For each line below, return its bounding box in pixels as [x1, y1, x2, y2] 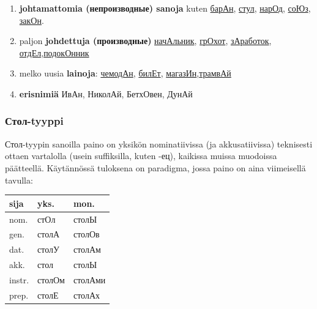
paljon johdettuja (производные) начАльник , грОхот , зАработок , [19, 34, 272, 47]
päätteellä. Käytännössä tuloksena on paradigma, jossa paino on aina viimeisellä [5, 161, 306, 174]
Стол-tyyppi [5, 113, 64, 128]
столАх [73, 288, 100, 301]
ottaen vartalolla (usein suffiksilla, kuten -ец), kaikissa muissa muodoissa [5, 149, 277, 162]
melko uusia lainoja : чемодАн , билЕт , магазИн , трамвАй [19, 67, 231, 80]
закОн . [19, 13, 44, 26]
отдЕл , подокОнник [19, 46, 89, 59]
